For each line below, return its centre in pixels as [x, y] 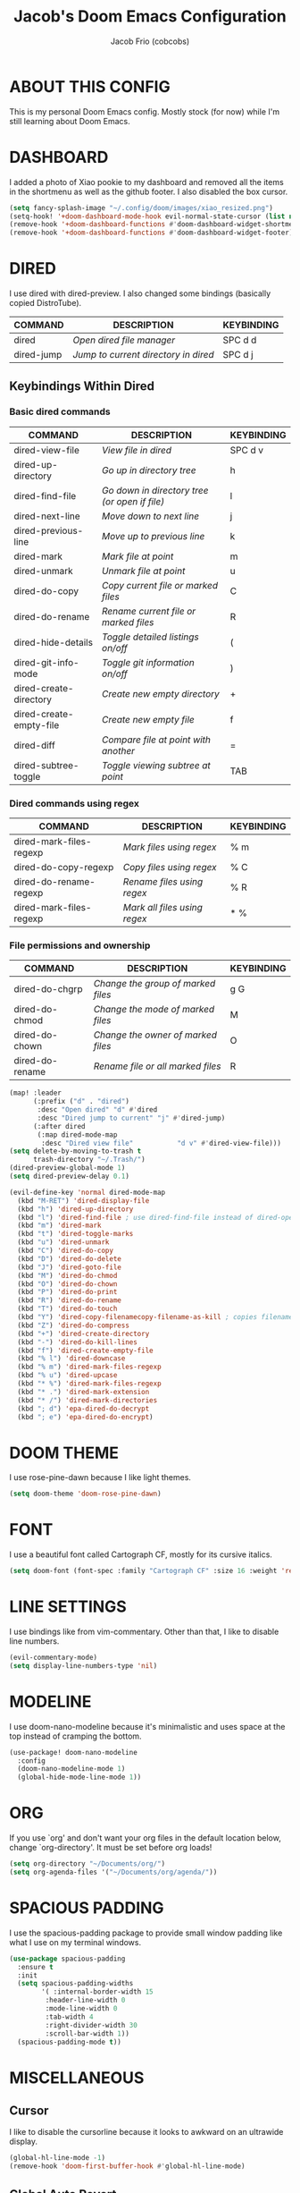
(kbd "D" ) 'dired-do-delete [70, 1258]
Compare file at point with [156, 740]
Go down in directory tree [155, 490]
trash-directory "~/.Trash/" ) [89, 1160]
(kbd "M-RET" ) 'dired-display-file [83, 1200]
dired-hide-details [54, 642]
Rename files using [163, 882]
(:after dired [59, 1126]
